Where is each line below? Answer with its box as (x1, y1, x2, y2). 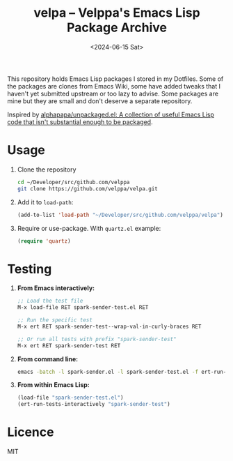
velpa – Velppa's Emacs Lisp (33, 5, 200, 21)
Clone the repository (17, 165, 77, 174)
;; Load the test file (17, 298, 83, 305)
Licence (7, 424, 54, 440)
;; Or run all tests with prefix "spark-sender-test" (17, 335, 177, 342)
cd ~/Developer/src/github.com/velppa (17, 179, 130, 186)
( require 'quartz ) (17, 237, 71, 245)
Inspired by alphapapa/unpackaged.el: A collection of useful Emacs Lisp (7, 110, 214, 119)
